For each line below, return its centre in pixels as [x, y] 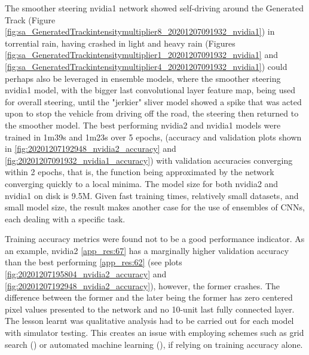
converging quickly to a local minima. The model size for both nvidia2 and [142, 183]
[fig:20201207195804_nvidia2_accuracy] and [86, 274]
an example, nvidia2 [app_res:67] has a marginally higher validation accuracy [147, 250]
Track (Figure [30, 19]
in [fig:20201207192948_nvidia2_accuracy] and [91, 149]
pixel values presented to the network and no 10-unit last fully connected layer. [150, 309]
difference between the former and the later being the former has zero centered [149, 297]
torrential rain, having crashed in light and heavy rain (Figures [120, 43]
